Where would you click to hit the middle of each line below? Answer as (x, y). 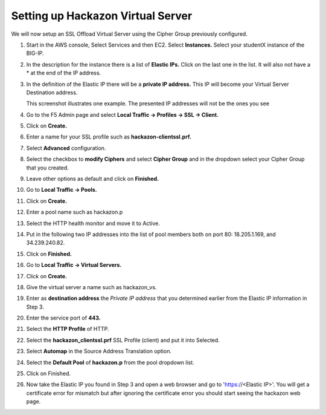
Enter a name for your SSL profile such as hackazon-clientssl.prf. (109, 137)
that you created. (47, 168)
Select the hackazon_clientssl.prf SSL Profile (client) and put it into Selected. (123, 340)
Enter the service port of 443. (63, 318)
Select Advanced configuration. (66, 148)
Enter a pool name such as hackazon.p (75, 212)
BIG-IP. (35, 53)
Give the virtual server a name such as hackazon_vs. (91, 287)
